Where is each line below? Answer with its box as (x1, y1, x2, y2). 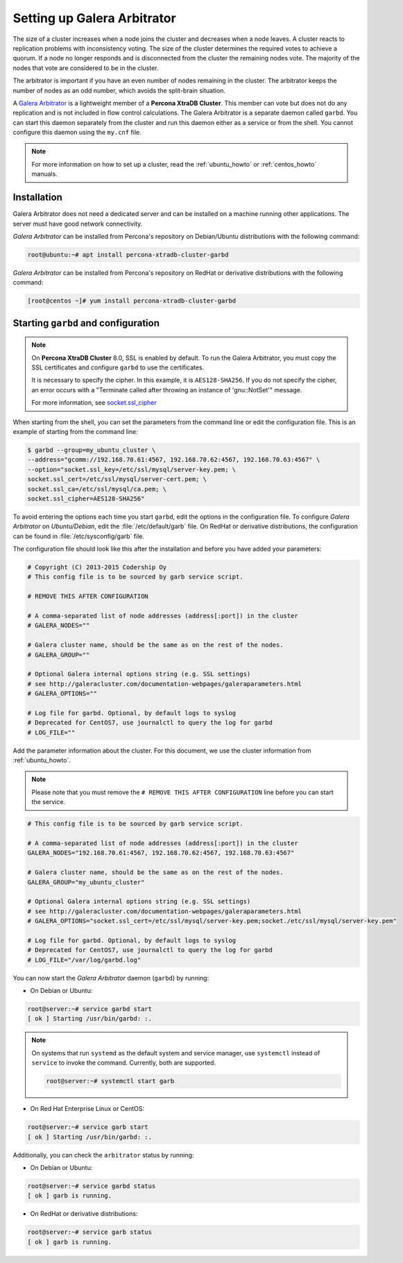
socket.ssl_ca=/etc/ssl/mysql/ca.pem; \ (27, 485, 166, 493)
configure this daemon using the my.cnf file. (12, 128, 142, 137)
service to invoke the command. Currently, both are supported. (31, 1059, 216, 1067)
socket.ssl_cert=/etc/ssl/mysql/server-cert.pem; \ (27, 476, 207, 483)
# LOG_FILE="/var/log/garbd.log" (27, 955, 142, 964)
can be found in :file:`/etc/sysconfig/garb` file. (12, 532, 145, 540)
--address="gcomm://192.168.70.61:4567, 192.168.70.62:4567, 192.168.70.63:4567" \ (27, 455, 320, 464)
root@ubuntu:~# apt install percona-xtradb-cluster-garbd (27, 251, 229, 258)
